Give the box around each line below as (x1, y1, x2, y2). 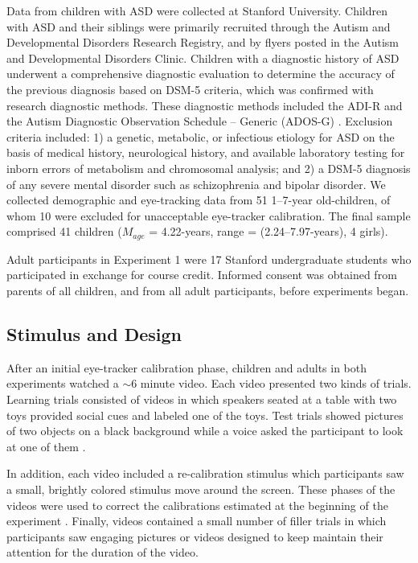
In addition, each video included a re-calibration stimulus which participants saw (6, 465, 404, 482)
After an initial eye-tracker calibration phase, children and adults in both (6, 359, 367, 376)
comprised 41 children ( (6, 223, 122, 240)
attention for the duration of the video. (6, 544, 199, 561)
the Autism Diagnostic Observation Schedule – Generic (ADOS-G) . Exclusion (6, 113, 393, 129)
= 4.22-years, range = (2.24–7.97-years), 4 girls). (149, 223, 388, 240)
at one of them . (6, 438, 86, 454)
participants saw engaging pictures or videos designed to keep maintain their (6, 528, 383, 545)
